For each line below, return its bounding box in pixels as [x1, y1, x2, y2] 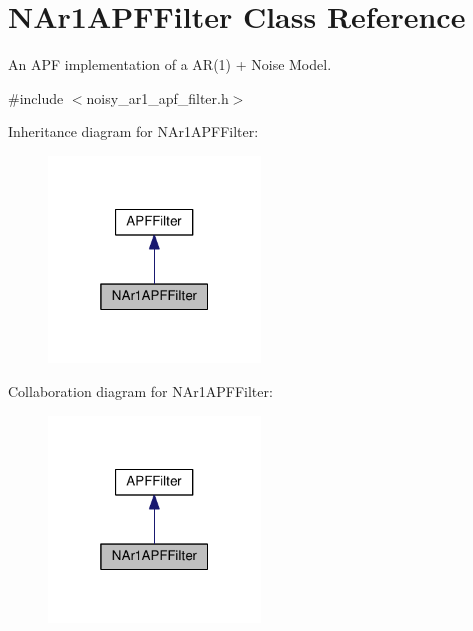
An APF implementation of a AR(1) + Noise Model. [8, 54, 332, 75]
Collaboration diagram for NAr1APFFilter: [8, 381, 273, 402]
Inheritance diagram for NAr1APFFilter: [8, 121, 259, 142]
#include [8, 87, 64, 108]
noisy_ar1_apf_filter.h [86, 87, 229, 108]
